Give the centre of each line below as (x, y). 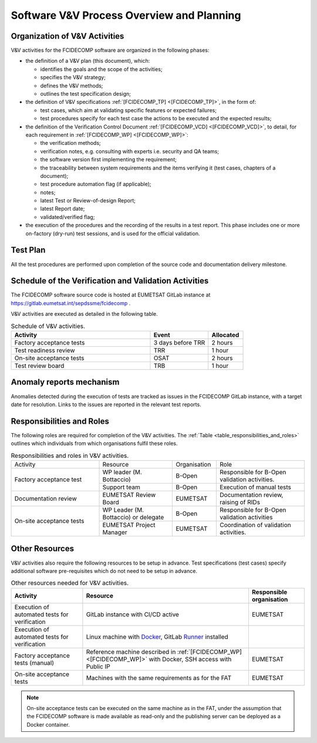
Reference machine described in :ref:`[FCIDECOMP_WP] (164, 651)
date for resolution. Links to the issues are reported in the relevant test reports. (106, 404)
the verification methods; (70, 143)
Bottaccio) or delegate (133, 517)
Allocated (225, 335)
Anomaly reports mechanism (65, 382)
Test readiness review (45, 350)
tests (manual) (34, 663)
